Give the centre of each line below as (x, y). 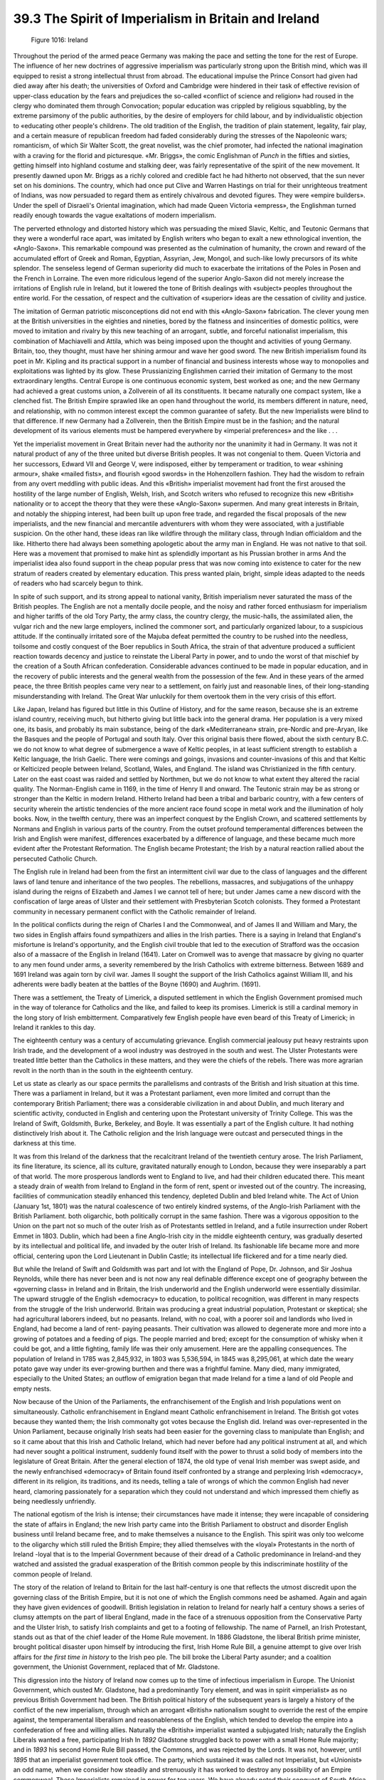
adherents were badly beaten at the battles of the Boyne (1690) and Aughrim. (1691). (137, 984)
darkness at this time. (45, 1143)
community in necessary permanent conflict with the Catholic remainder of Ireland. (135, 911)
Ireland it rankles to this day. (54, 1027)
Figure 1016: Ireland (59, 40)
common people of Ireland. (53, 1574)
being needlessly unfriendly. (54, 1502)
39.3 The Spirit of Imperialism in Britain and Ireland (166, 19)
